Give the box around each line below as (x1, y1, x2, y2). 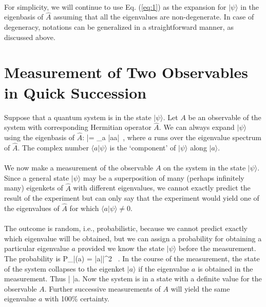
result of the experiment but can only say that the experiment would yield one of (4, 193, 259, 203)
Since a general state (4, 172, 69, 183)
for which (69, 202, 99, 213)
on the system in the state (163, 162, 246, 173)
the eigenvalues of (4, 202, 60, 213)
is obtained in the (198, 263, 253, 274)
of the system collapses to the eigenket (4, 263, 125, 274)
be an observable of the (188, 111, 261, 122)
